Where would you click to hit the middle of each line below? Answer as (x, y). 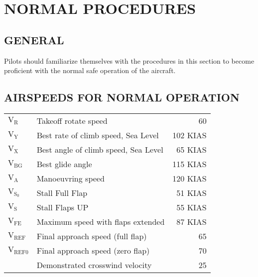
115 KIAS (190, 164)
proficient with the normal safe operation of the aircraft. (90, 70)
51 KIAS (192, 192)
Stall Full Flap (62, 192)
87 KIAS (192, 221)
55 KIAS (192, 207)
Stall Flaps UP (63, 207)
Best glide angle (64, 164)
